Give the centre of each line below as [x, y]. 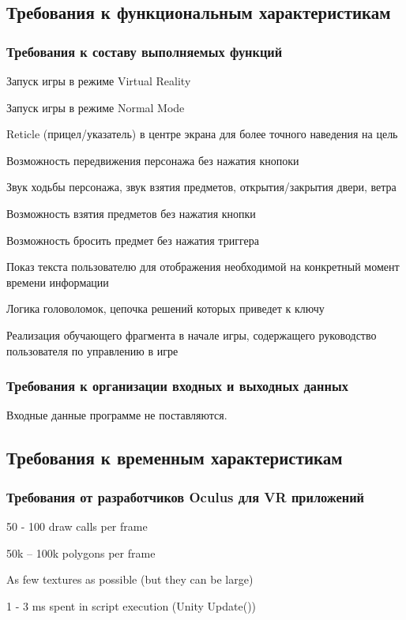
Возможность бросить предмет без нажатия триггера [133, 240]
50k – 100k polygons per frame [81, 552]
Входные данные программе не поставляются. [117, 415]
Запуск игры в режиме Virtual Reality [99, 81]
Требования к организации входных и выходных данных [177, 386]
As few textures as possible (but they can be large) [130, 579]
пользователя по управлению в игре [92, 350]
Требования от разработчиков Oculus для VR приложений [186, 496]
